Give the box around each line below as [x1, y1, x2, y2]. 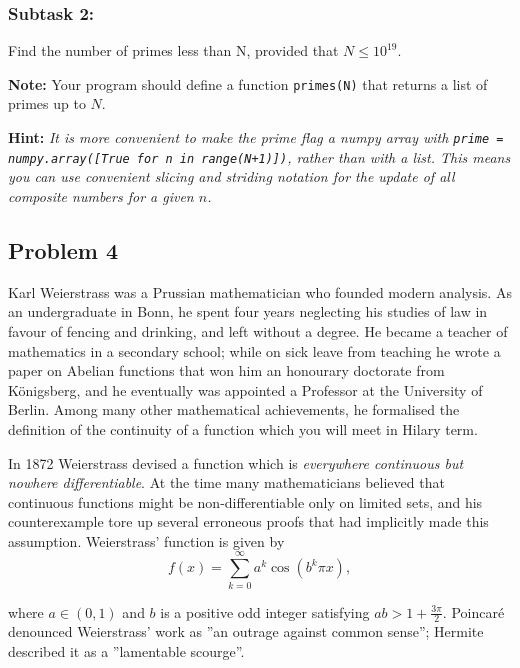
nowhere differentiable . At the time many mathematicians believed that [8, 472, 445, 493]
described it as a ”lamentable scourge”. [8, 641, 245, 662]
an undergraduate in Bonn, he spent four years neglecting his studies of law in [8, 301, 488, 322]
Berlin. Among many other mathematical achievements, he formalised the [8, 399, 460, 420]
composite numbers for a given [8, 185, 194, 206]
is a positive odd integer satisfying [160, 601, 370, 622]
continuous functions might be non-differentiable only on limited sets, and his [8, 491, 483, 512]
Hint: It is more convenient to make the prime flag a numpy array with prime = [8, 127, 504, 148]
